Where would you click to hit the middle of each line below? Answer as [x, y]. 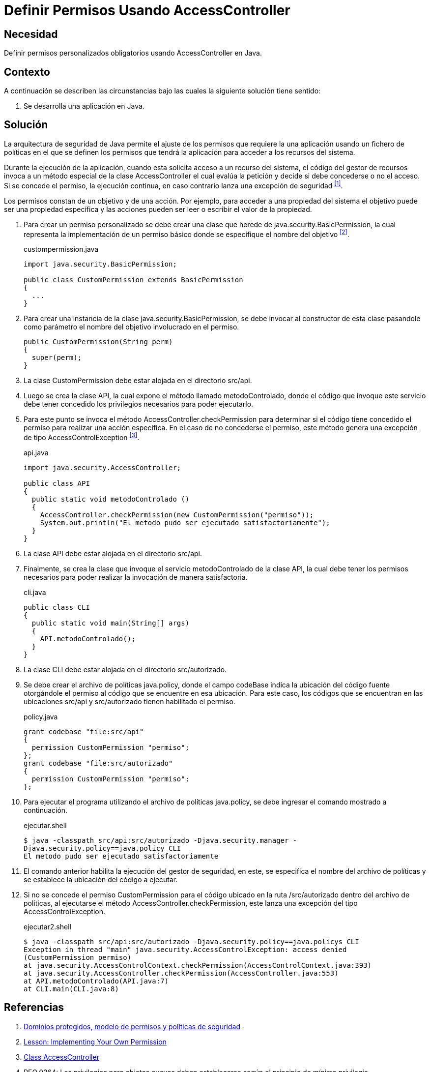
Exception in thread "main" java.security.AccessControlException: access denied [185, 949]
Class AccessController [61, 1057]
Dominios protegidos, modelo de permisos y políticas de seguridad [132, 1026]
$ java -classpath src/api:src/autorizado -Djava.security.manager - [160, 840]
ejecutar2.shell [47, 926]
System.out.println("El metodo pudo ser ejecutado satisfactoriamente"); [185, 522]
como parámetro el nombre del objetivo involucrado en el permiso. [131, 327]
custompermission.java [61, 249]
